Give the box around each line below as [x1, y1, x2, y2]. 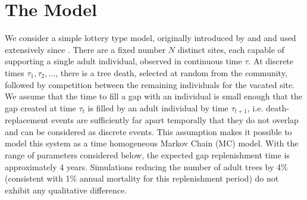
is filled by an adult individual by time [87, 101, 228, 114]
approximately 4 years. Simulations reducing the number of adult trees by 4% [5, 160, 288, 173]
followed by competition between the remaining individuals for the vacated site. [5, 78, 295, 90]
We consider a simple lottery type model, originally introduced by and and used [5, 32, 296, 44]
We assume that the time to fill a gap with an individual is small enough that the [5, 90, 303, 102]
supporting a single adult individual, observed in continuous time [5, 55, 242, 67]
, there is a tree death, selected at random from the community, [55, 66, 287, 79]
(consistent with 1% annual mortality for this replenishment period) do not [5, 172, 279, 185]
